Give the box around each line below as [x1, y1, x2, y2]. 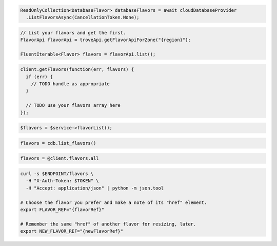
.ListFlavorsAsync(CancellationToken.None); [26, 14, 140, 20]
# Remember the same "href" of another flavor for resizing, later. [20, 221, 196, 227]
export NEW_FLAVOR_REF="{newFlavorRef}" [20, 229, 123, 234]
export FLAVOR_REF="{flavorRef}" [20, 206, 105, 213]
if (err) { [26, 73, 53, 80]
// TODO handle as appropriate [31, 81, 110, 87]
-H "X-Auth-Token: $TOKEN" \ [26, 178, 100, 184]
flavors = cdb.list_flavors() [20, 140, 96, 146]
